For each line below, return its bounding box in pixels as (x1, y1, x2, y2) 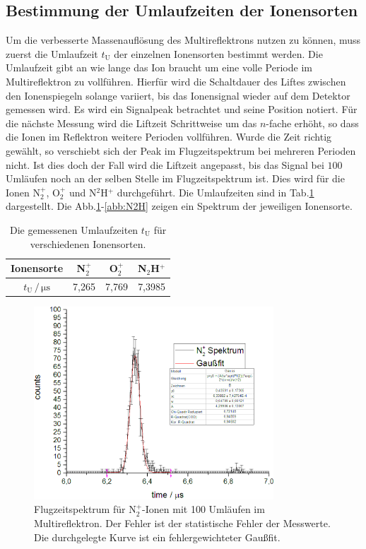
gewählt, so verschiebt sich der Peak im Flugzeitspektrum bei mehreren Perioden (6, 143, 356, 158)
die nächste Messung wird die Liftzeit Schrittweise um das (6, 115, 257, 130)
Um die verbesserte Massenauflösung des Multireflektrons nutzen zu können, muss (6, 33, 361, 47)
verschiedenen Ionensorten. (30, 236, 146, 251)
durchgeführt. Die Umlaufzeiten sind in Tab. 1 (117, 184, 314, 199)
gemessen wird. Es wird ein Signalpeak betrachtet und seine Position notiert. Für (6, 102, 358, 117)
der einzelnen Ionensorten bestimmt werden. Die (114, 46, 323, 61)
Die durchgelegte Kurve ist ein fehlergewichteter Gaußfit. (34, 529, 281, 544)
